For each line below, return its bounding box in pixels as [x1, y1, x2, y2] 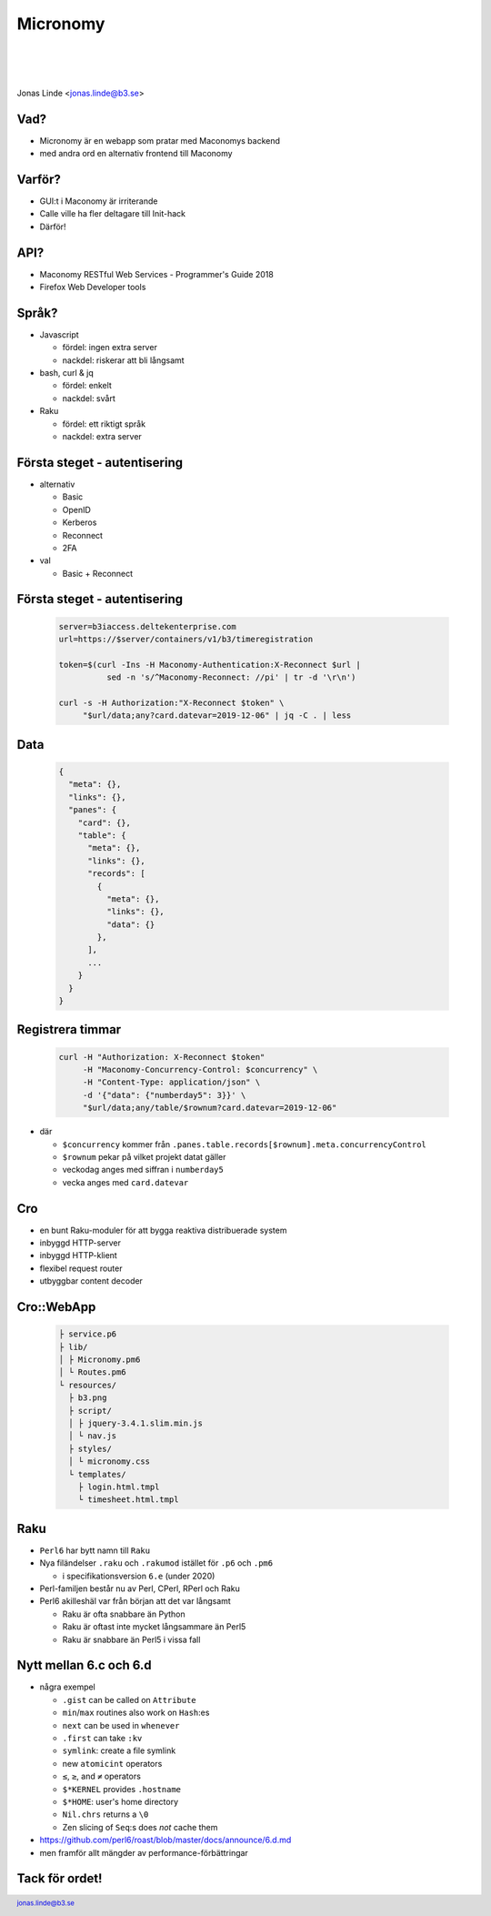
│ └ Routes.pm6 [58, 1367, 126, 1377]
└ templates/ [68, 1469, 126, 1479]
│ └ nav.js [68, 1431, 117, 1441]
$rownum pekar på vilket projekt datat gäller [62, 1151, 226, 1162]
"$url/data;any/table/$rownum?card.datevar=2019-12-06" [82, 1103, 337, 1114]
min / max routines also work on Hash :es [62, 1707, 210, 1719]
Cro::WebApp [16, 1299, 96, 1315]
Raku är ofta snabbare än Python [62, 1608, 185, 1619]
